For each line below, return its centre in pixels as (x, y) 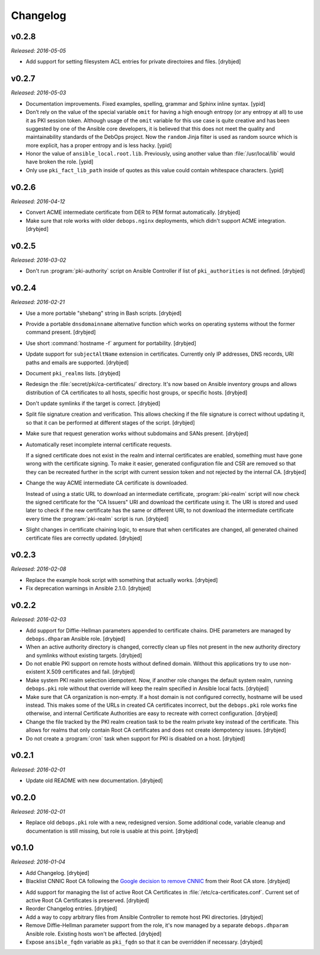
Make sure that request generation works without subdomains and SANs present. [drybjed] (137, 434)
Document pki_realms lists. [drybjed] (73, 373)
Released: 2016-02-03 (39, 619)
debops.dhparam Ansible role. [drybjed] (76, 638)
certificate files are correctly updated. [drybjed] (84, 538)
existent (36, 672)
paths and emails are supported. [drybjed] (77, 362)
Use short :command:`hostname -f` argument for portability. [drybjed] (111, 343)
